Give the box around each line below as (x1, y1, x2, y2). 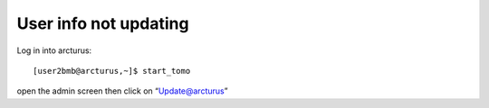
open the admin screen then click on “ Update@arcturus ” (16, 85, 228, 96)
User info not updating (16, 13, 189, 33)
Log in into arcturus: (16, 45, 92, 56)
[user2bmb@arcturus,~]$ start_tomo (33, 66, 191, 76)
